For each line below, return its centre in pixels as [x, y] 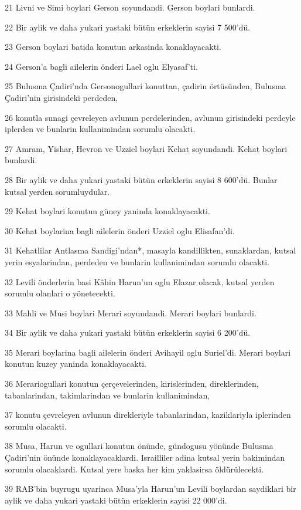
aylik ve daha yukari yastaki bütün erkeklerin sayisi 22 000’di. [116, 500]
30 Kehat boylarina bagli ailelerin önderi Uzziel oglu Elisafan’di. [120, 230]
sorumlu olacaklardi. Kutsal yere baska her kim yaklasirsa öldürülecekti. [134, 469]
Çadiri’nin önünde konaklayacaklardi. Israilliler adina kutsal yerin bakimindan [145, 457]
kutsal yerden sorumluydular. [57, 191]
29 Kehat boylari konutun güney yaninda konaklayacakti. [107, 211]
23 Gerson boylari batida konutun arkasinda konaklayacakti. [113, 47]
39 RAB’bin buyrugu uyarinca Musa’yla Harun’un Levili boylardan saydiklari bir [150, 489]
